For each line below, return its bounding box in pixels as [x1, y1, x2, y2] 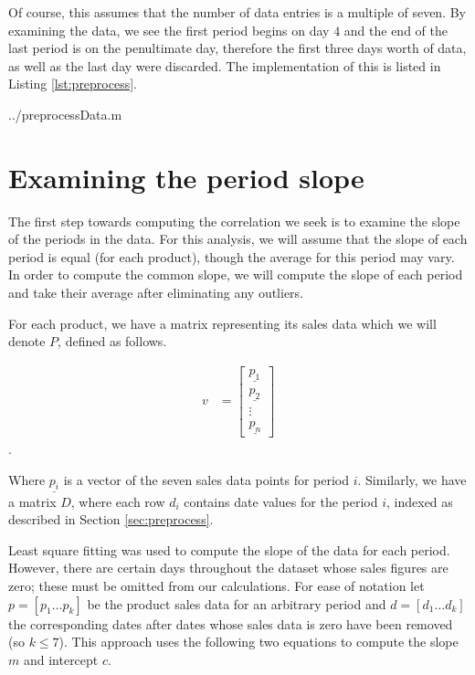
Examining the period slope [8, 158, 364, 195]
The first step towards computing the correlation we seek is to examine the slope [8, 211, 460, 230]
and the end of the [343, 20, 448, 39]
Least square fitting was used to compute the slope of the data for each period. [8, 540, 450, 559]
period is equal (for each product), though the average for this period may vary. [8, 247, 455, 266]
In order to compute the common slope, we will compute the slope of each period [8, 265, 463, 284]
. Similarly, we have [357, 469, 467, 489]
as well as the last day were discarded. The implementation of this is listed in [8, 56, 441, 75]
